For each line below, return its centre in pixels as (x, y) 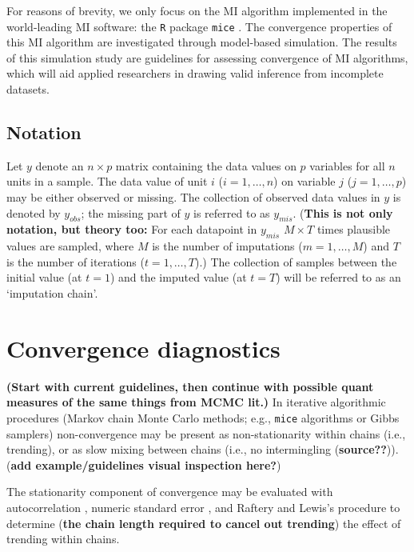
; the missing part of (131, 212)
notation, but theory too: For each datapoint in (132, 229)
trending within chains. (63, 539)
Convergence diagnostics (143, 348)
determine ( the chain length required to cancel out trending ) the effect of (204, 523)
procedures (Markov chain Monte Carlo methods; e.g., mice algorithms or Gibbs (203, 417)
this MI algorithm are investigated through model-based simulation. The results (202, 42)
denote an (60, 165)
